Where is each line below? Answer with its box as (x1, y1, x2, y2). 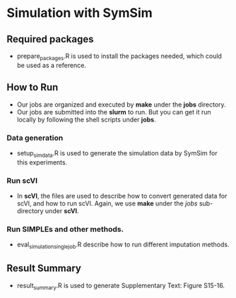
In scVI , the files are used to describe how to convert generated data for (16, 192, 228, 200)
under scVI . (45, 207, 79, 215)
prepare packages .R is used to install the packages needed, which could (16, 52, 222, 61)
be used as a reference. (16, 61, 86, 69)
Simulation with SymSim (6, 5, 153, 21)
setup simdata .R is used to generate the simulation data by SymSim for (16, 148, 218, 159)
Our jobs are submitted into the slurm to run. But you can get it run (16, 107, 211, 116)
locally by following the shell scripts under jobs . (16, 115, 156, 124)
